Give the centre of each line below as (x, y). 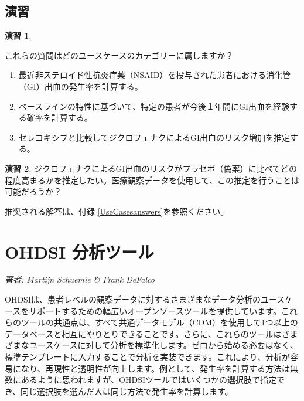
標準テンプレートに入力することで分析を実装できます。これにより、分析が (147, 357)
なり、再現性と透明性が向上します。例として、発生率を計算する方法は (155, 368)
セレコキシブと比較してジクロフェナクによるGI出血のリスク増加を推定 (154, 137)
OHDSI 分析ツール (79, 251)
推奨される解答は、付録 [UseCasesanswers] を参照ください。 (117, 211)
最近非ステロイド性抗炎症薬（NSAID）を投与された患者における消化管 (155, 75)
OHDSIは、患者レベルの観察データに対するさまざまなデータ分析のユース (145, 299)
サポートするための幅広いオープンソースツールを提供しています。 (155, 310)
